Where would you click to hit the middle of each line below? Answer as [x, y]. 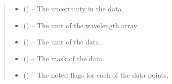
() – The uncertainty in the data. [73, 8]
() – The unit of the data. [62, 42]
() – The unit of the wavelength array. [81, 25]
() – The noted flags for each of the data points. [96, 75]
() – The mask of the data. [64, 58]
